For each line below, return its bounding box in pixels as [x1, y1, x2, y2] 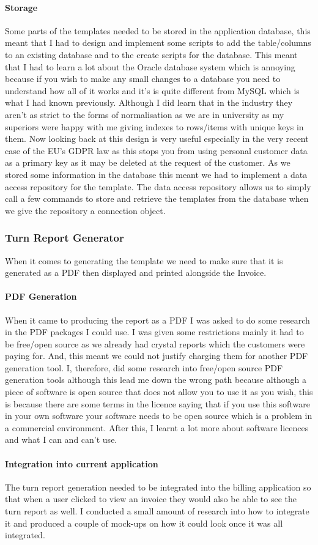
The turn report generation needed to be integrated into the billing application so [5, 480, 311, 493]
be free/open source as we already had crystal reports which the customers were [5, 337, 305, 350]
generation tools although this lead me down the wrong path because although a [5, 373, 307, 386]
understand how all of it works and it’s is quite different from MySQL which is [5, 84, 300, 97]
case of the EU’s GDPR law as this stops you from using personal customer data [5, 144, 308, 157]
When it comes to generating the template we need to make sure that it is [5, 254, 283, 267]
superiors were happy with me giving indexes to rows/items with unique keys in [5, 120, 304, 133]
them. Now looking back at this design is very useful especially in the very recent [5, 132, 309, 145]
